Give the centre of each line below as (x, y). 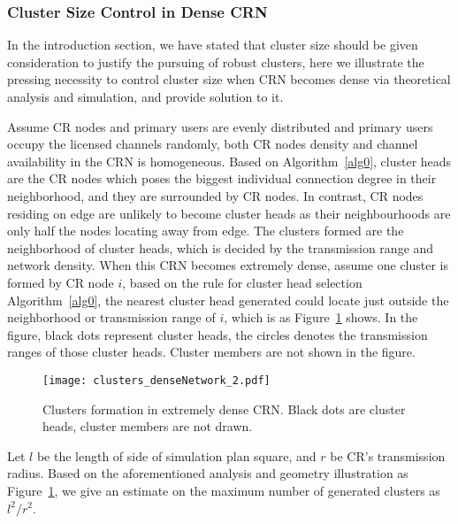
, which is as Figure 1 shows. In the (321, 317)
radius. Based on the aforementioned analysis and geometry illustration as (208, 473)
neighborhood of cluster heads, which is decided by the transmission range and (221, 247)
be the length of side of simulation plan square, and (176, 455)
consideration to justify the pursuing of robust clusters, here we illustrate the (216, 62)
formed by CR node (61, 282)
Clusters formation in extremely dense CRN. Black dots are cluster (224, 408)
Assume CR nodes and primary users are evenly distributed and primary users (220, 126)
